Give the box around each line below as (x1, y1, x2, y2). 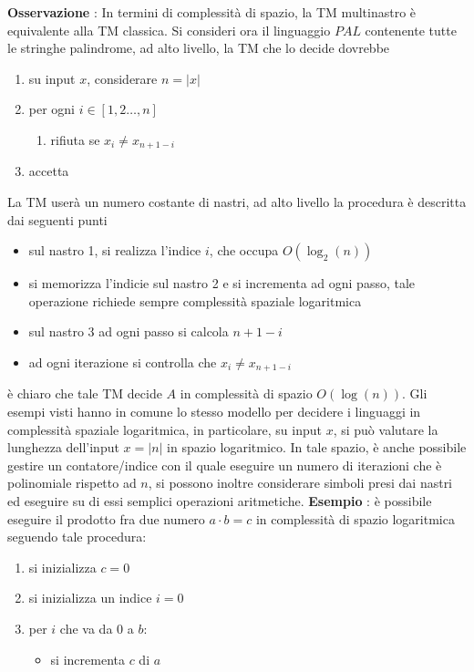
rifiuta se (50, 129, 100, 149)
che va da (59, 618, 113, 637)
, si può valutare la (333, 419, 438, 439)
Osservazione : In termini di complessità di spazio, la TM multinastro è (7, 3, 417, 21)
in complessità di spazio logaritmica (255, 509, 455, 528)
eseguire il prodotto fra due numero (7, 509, 205, 528)
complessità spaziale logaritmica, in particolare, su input (7, 419, 322, 439)
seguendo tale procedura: (7, 527, 147, 546)
